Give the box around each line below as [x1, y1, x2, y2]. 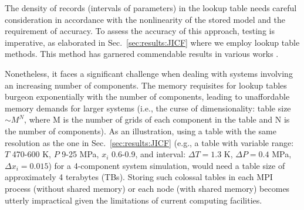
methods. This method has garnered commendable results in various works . [5, 48, 279, 60]
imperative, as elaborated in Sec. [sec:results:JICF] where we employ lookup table [5, 36, 300, 48]
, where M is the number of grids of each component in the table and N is [24, 113, 290, 126]
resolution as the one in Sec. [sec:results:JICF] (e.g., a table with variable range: [5, 136, 294, 148]
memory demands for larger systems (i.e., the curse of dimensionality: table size [5, 101, 291, 114]
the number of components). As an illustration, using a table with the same [5, 124, 276, 137]
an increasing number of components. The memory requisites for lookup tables [5, 79, 287, 91]
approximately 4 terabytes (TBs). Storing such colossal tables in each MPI [5, 171, 273, 183]
